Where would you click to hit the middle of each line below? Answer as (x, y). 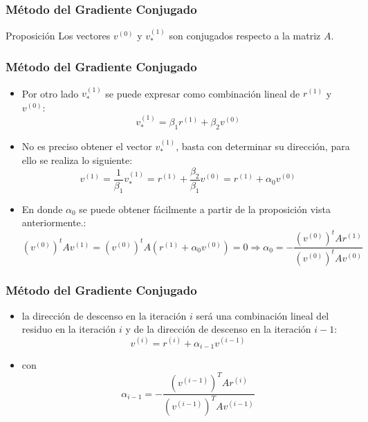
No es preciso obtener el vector (87, 146)
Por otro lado (50, 93)
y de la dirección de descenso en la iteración (218, 329)
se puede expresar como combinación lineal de (203, 93)
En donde (42, 209)
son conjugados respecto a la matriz (245, 36)
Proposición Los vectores (58, 36)
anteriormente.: (54, 222)
